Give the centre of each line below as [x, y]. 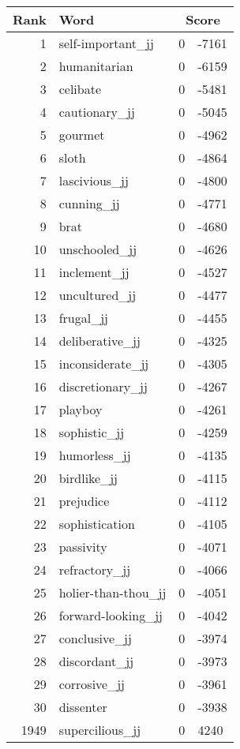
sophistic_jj [92, 432]
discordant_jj [96, 661]
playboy [81, 409]
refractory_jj [95, 569]
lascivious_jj [94, 180]
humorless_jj [95, 455]
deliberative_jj [99, 341]
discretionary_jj [103, 386]
